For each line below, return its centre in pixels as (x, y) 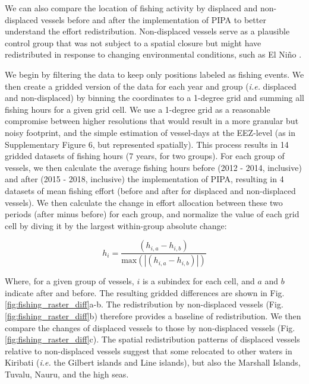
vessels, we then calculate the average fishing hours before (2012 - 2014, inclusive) (153, 167)
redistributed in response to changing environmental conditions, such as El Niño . (153, 54)
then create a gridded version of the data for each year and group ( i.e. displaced (151, 86)
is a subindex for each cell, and (198, 281)
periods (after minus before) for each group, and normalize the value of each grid (152, 214)
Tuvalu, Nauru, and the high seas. (67, 374)
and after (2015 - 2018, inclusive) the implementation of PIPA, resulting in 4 (144, 179)
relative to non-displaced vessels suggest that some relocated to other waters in (149, 350)
